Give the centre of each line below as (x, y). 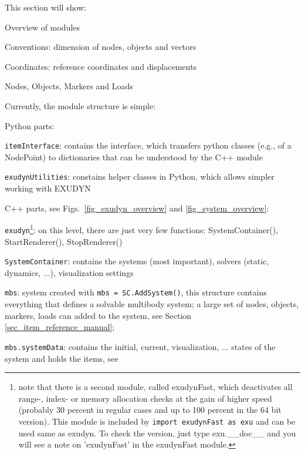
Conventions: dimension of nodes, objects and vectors (101, 47)
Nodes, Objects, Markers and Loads (69, 86)
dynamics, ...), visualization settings (69, 272)
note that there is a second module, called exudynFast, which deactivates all (155, 387)
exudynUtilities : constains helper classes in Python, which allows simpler (140, 176)
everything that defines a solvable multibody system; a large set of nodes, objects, (152, 304)
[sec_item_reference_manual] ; (60, 327)
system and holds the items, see (62, 358)
